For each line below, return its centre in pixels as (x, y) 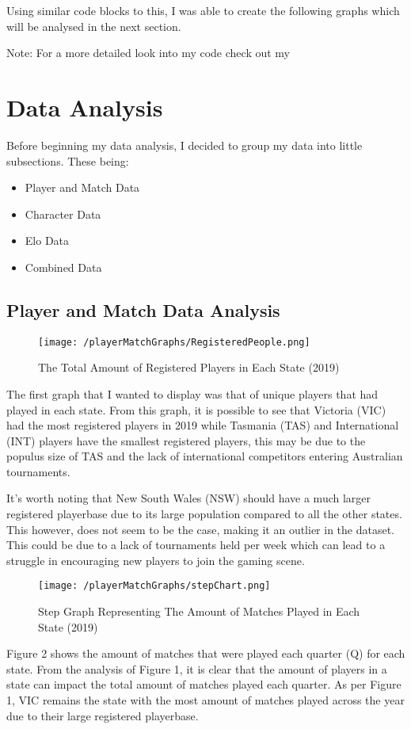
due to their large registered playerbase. (103, 715)
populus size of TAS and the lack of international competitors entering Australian (205, 456)
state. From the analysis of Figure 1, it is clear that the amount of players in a (197, 668)
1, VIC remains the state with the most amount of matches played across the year (205, 700)
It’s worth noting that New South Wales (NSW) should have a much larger (189, 498)
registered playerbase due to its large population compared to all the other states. (204, 514)
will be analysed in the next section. (94, 26)
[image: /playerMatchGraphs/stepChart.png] (154, 586)
